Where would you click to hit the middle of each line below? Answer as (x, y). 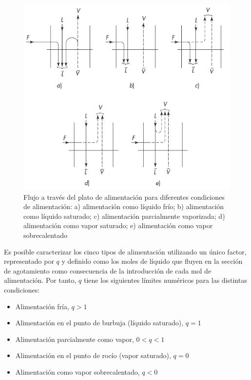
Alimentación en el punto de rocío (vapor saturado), (93, 355)
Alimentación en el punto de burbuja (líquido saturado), (99, 323)
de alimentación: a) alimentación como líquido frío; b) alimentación (124, 206)
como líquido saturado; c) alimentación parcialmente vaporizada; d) (124, 216)
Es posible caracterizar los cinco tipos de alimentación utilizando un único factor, (125, 251)
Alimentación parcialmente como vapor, (75, 339)
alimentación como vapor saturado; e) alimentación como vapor (118, 225)
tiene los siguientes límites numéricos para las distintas (165, 280)
